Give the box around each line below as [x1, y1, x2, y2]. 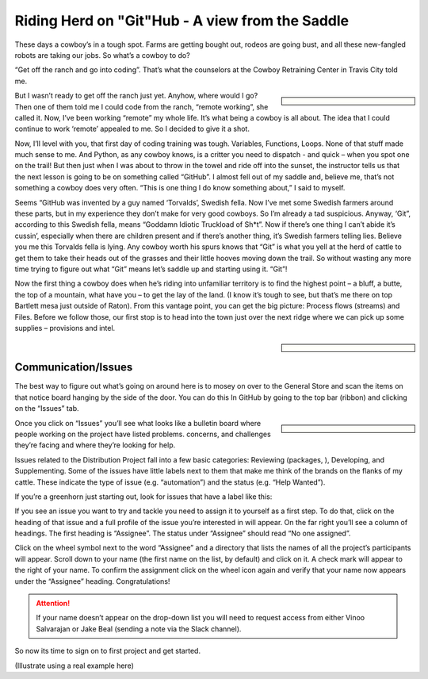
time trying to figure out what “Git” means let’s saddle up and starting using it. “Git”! [14, 264, 288, 274]
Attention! [36, 599, 71, 608]
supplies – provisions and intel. [14, 323, 116, 332]
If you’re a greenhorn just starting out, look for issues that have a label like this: [14, 492, 273, 501]
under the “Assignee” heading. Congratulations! [14, 576, 170, 586]
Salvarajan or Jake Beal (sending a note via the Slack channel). [36, 623, 242, 634]
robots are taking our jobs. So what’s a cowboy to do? [14, 50, 190, 59]
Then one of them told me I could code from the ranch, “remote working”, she [14, 102, 269, 111]
